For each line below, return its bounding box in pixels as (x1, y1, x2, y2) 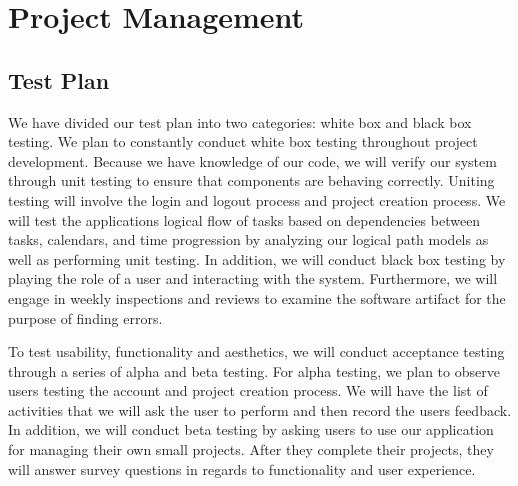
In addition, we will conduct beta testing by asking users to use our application (8, 419, 494, 440)
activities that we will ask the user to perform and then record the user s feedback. (8, 399, 512, 420)
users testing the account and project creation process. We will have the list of (8, 380, 488, 401)
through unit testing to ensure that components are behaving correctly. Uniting (8, 170, 495, 191)
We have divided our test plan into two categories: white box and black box (8, 111, 472, 132)
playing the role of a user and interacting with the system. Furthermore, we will (8, 268, 498, 289)
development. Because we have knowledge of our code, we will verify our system (8, 150, 497, 171)
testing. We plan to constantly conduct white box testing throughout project (8, 131, 478, 152)
